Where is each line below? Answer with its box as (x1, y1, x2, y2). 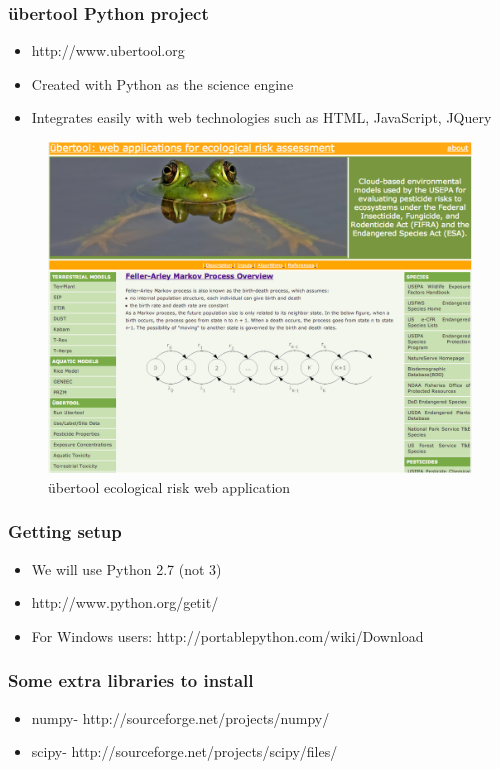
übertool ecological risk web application (48, 476, 291, 497)
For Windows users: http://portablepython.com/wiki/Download (31, 625, 424, 646)
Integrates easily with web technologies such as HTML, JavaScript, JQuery (31, 107, 492, 128)
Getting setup (8, 519, 122, 544)
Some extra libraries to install (8, 668, 254, 693)
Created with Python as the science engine (31, 73, 294, 94)
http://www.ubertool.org (31, 40, 185, 61)
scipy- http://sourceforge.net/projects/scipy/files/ (31, 741, 338, 762)
